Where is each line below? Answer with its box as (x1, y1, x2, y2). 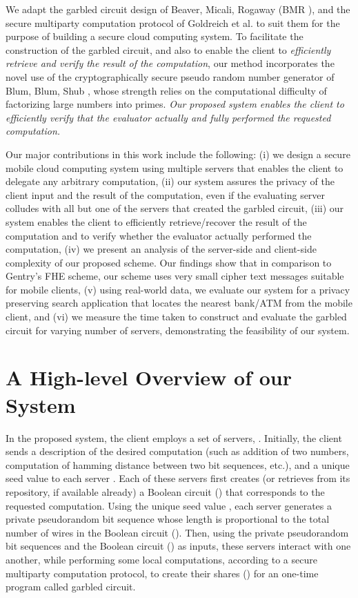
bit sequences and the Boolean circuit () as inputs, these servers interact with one (6, 539, 351, 553)
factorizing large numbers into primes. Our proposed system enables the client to (6, 97, 344, 111)
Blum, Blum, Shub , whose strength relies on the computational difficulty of (6, 83, 327, 97)
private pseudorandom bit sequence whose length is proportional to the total (6, 512, 330, 526)
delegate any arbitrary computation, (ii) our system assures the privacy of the (6, 174, 335, 189)
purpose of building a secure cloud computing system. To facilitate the (6, 29, 304, 44)
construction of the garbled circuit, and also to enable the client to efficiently (6, 42, 331, 57)
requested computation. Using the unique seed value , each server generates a (6, 498, 332, 512)
